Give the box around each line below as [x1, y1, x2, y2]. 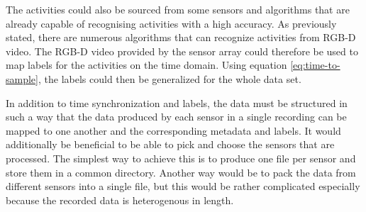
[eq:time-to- [290, 57, 340, 72]
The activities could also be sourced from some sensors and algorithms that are [6, 2, 350, 16]
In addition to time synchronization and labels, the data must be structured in [6, 95, 348, 110]
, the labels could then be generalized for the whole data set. [38, 71, 301, 86]
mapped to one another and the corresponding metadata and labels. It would [6, 123, 341, 138]
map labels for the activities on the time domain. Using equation [6, 57, 287, 72]
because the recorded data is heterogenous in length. [6, 192, 234, 207]
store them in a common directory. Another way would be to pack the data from [6, 164, 356, 179]
